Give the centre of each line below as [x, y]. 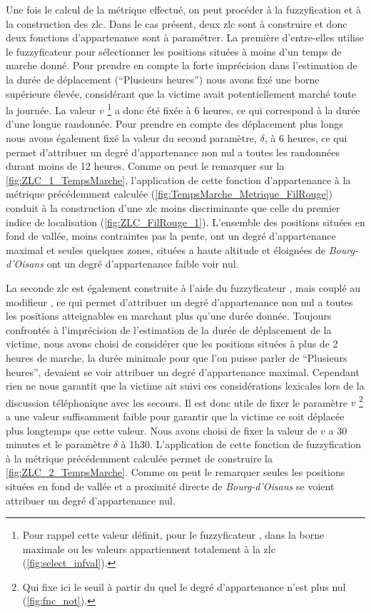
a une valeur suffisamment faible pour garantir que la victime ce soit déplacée [175, 416]
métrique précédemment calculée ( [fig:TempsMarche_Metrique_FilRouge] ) [169, 194]
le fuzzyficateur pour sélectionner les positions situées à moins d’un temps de [174, 51]
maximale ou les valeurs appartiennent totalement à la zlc [149, 548]
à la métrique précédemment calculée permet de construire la [139, 458]
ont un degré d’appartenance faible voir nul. [143, 264]
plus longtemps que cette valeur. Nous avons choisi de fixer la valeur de [162, 430]
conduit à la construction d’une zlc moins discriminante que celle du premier [173, 207]
